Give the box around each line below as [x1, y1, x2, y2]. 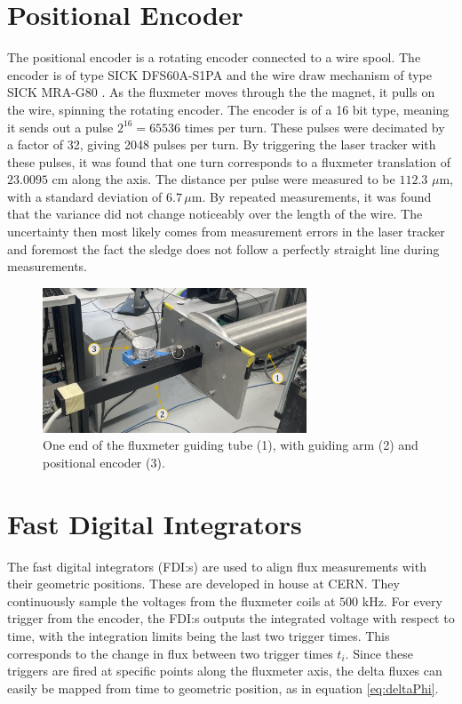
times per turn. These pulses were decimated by [184, 117, 445, 136]
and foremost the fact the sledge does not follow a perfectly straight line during [7, 239, 440, 258]
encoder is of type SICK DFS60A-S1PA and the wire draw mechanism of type [7, 65, 433, 84]
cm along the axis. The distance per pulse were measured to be [52, 170, 395, 188]
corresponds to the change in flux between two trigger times [7, 644, 333, 662]
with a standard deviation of [7, 187, 163, 205]
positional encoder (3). [43, 452, 165, 471]
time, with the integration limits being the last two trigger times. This [7, 627, 390, 644]
